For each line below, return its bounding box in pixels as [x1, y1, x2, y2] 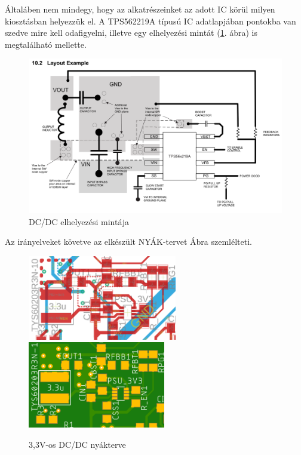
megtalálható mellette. [5, 38, 87, 50]
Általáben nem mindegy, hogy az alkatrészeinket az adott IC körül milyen [5, 3, 275, 15]
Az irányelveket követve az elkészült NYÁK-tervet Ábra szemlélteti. [5, 235, 252, 248]
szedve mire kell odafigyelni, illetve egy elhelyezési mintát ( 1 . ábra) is [5, 26, 257, 39]
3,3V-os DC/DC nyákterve [29, 438, 126, 450]
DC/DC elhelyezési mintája [29, 215, 130, 227]
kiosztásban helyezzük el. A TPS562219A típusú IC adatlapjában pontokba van [5, 14, 296, 27]
